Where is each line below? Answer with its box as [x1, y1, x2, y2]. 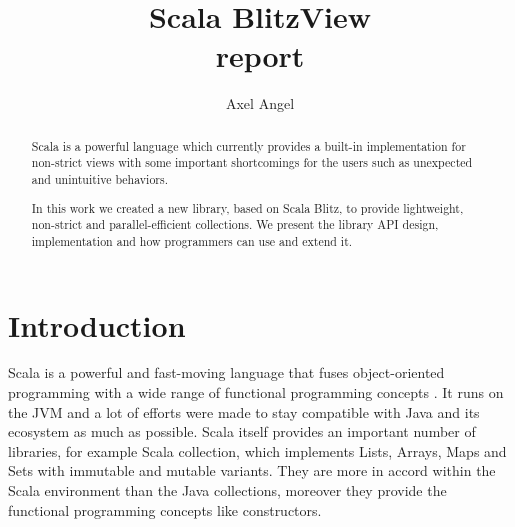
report [215, 35, 305, 76]
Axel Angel [225, 93, 295, 114]
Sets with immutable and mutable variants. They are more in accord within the [8, 460, 496, 481]
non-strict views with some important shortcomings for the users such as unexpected [31, 154, 473, 171]
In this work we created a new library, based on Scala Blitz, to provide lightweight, [31, 199, 464, 216]
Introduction [8, 304, 186, 345]
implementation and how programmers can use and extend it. [31, 232, 353, 249]
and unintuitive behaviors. [31, 171, 169, 188]
